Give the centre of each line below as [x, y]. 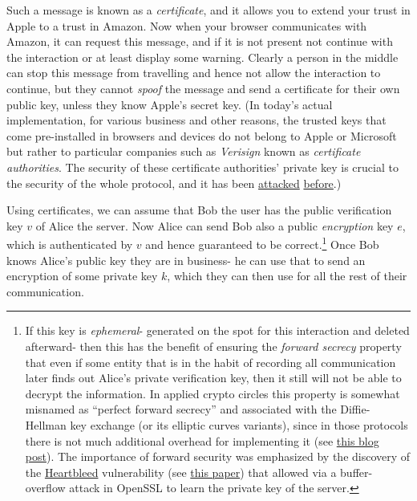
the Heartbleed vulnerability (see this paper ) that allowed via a [181, 472]
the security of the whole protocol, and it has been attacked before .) [174, 183]
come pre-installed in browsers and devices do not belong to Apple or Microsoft [202, 135]
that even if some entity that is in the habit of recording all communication [211, 362]
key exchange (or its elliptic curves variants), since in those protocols [239, 424]
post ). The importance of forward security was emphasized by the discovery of [218, 456]
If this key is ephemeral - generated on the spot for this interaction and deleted [217, 330]
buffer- [356, 472]
